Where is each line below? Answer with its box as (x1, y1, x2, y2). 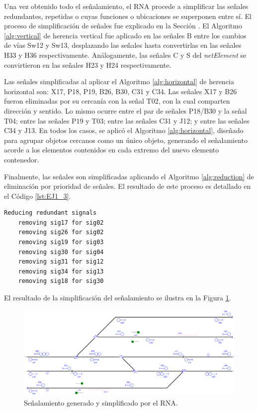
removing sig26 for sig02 (18, 229, 104, 236)
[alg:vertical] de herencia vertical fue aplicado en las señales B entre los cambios (4, 30, 247, 40)
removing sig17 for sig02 (18, 219, 104, 226)
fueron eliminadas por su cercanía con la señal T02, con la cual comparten (4, 96, 230, 106)
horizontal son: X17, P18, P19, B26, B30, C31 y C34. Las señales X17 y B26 (4, 86, 237, 96)
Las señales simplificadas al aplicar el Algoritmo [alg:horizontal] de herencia (4, 76, 234, 87)
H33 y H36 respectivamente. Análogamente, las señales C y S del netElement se (4, 49, 247, 60)
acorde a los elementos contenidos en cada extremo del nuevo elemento (4, 144, 219, 155)
